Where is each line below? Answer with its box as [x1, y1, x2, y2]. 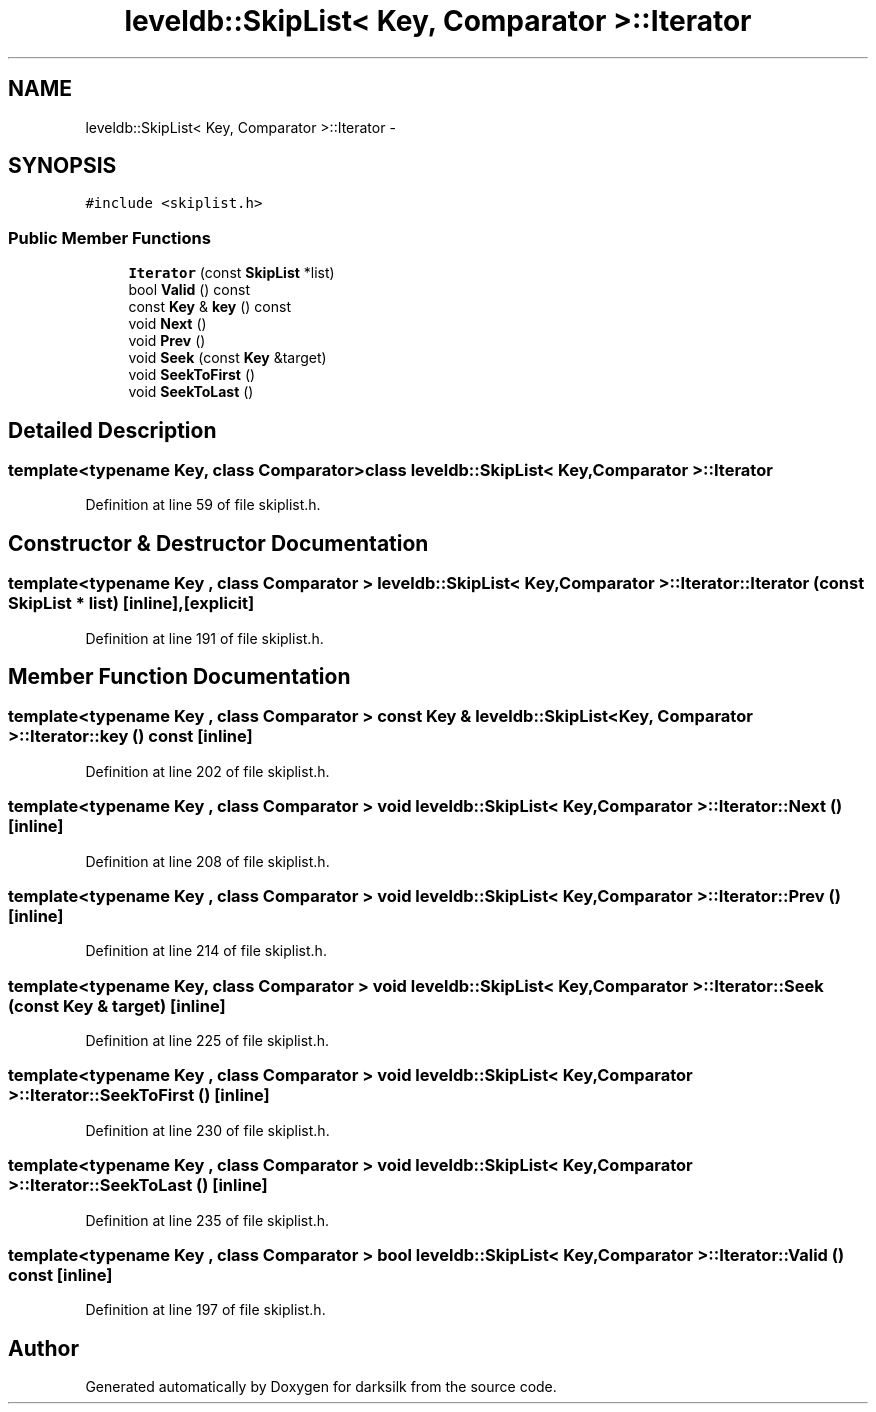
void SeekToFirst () [128, 366, 256, 384]
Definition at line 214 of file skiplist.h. [85, 942, 327, 960]
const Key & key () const [128, 298, 291, 316]
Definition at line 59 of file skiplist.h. [85, 496, 321, 514]
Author [8, 1335, 79, 1361]
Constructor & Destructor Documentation [8, 530, 429, 556]
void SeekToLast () [128, 383, 254, 401]
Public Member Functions [8, 227, 211, 248]
